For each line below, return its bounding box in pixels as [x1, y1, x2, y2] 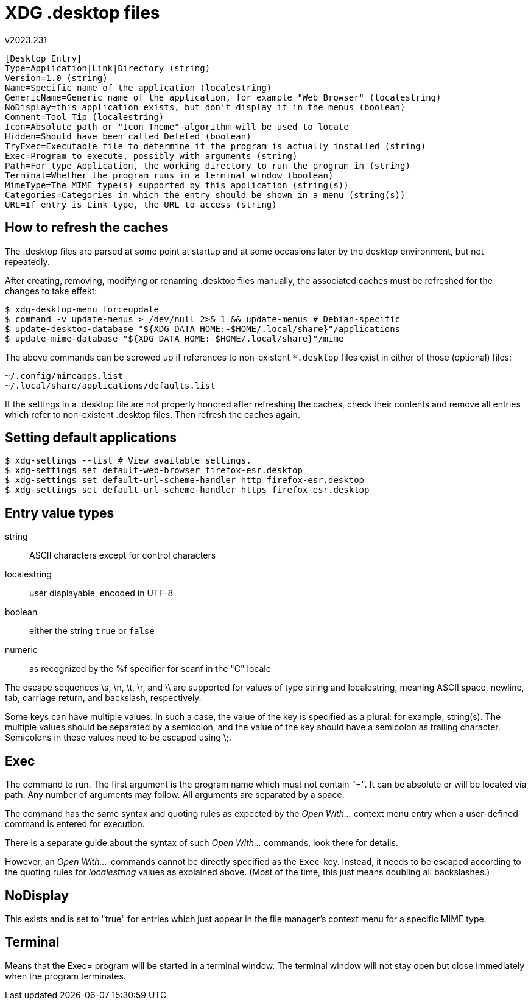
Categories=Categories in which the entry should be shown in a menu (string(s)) [5, 189, 406, 200]
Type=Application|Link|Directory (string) [5, 63, 211, 73]
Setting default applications [5, 430, 177, 446]
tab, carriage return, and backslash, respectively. [5, 693, 202, 703]
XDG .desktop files [5, 2, 160, 23]
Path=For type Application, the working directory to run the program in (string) [5, 160, 410, 171]
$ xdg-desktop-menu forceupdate [5, 304, 159, 314]
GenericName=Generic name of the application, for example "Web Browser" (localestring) [5, 92, 441, 102]
